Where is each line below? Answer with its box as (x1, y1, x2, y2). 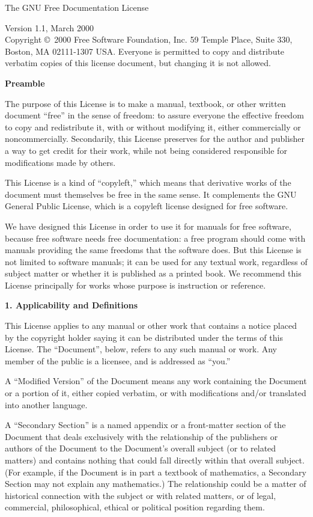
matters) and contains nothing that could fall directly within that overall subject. (5, 454, 305, 466)
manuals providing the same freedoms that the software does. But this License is (5, 243, 302, 256)
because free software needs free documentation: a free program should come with (5, 231, 306, 244)
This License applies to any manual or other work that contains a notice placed (5, 319, 297, 332)
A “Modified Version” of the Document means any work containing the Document (5, 375, 307, 387)
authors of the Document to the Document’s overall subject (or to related (5, 442, 276, 454)
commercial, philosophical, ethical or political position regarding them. (5, 501, 265, 513)
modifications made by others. (5, 156, 116, 168)
